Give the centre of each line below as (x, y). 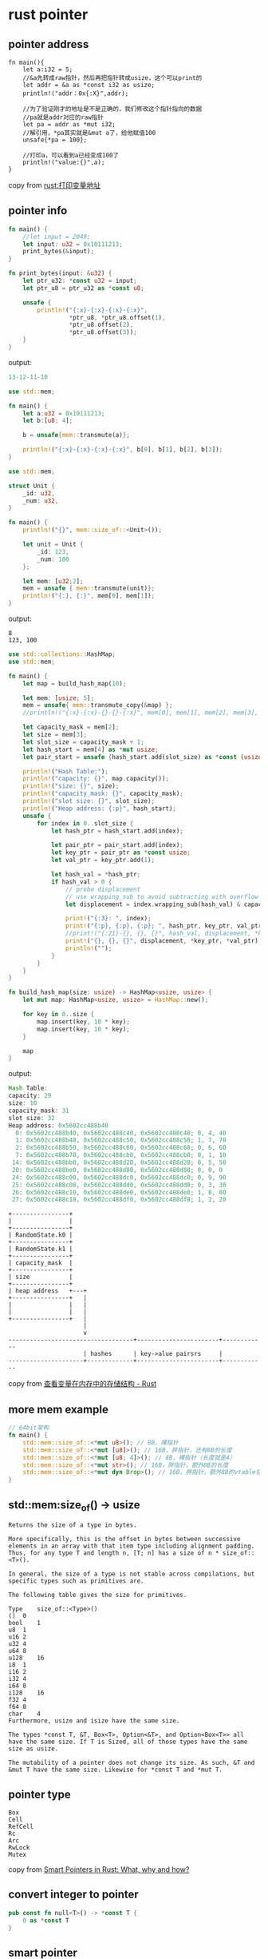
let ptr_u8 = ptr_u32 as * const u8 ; (84, 288)
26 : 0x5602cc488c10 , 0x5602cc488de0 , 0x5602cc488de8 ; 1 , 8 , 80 (119, 1192)
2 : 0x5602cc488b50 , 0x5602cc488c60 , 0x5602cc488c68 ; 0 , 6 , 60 (121, 1148)
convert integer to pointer (74, 1895)
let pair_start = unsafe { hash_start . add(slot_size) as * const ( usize (142, 757)
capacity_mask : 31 (39, 1111)
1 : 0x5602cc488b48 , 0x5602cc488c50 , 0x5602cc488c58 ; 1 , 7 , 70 (121, 1140)
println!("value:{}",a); (64, 162)
